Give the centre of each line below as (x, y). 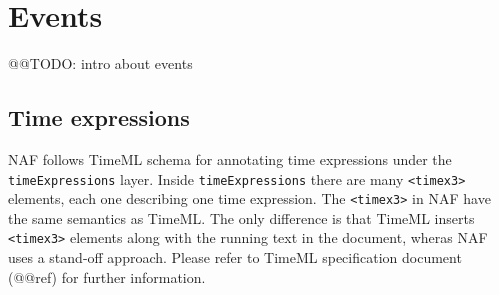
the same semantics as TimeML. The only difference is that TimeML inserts (241, 217)
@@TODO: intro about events (100, 63)
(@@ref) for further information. (107, 276)
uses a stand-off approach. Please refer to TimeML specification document (235, 257)
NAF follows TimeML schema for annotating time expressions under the (230, 158)
